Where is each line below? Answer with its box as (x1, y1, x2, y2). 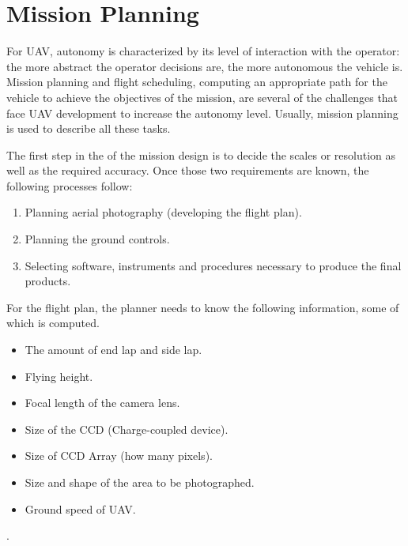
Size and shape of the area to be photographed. (25, 474, 255, 490)
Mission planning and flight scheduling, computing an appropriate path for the (6, 73, 387, 90)
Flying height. (25, 367, 93, 384)
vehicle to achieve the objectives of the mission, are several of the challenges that (6, 88, 399, 105)
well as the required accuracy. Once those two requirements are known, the (6, 162, 369, 179)
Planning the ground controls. (25, 231, 170, 247)
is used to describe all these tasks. (6, 120, 171, 137)
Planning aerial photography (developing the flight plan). (25, 204, 302, 220)
